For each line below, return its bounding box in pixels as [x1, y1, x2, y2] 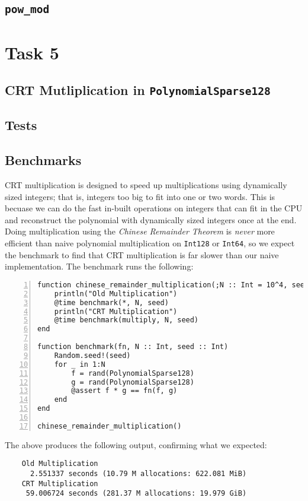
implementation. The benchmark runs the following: [5, 260, 194, 272]
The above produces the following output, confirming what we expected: [5, 438, 267, 451]
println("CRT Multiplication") [54, 307, 178, 316]
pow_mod [5, 3, 50, 16]
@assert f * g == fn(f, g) [71, 386, 178, 395]
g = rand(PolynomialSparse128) [71, 378, 194, 386]
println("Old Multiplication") [54, 289, 178, 298]
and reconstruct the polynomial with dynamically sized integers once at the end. [5, 213, 297, 226]
